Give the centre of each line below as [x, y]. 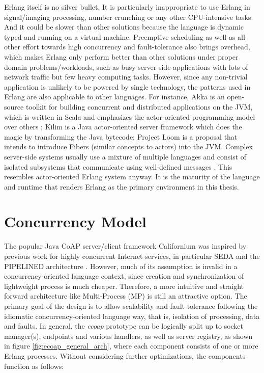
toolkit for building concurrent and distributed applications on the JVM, [139, 106]
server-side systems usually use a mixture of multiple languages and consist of [125, 156]
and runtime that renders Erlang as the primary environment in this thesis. [122, 186]
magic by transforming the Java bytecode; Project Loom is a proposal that [121, 136]
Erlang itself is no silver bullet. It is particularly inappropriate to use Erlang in [127, 7]
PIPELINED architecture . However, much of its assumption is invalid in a [121, 266]
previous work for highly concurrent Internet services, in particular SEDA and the [132, 256]
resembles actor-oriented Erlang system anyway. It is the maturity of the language [132, 177]
